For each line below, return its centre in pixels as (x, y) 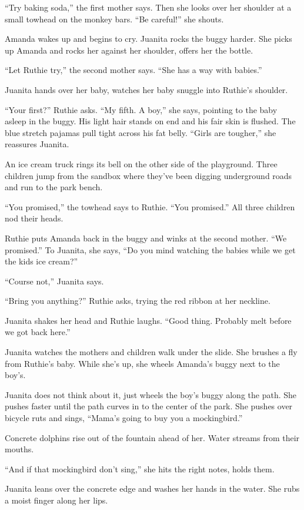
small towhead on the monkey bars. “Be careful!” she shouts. (114, 19)
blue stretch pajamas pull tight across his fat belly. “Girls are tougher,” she (141, 132)
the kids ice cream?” (41, 261)
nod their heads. (34, 218)
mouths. (19, 449)
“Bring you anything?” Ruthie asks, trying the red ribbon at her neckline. (138, 301)
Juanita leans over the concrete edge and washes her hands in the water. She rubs (152, 489)
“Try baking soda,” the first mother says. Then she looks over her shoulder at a (148, 7)
